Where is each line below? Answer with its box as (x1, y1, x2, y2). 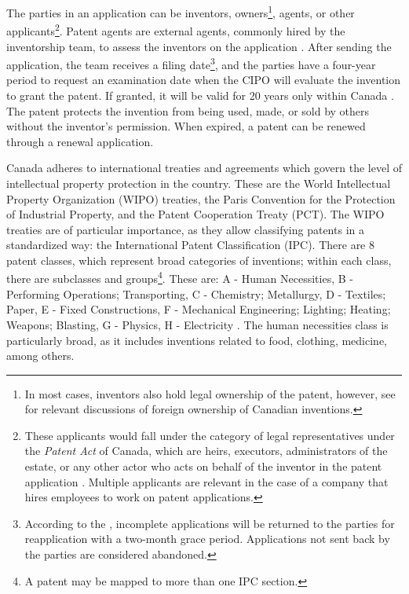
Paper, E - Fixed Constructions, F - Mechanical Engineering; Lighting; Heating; (6, 301, 391, 317)
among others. (6, 347, 75, 364)
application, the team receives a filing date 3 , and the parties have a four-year (6, 54, 376, 72)
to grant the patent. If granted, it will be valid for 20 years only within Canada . (6, 86, 394, 103)
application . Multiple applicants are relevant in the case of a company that (24, 473, 389, 489)
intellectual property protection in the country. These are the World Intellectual (6, 174, 391, 191)
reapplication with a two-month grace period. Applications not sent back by (24, 530, 390, 547)
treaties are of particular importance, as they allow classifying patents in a (6, 221, 364, 237)
